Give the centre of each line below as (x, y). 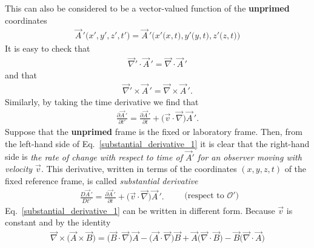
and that (21, 75)
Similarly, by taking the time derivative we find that (102, 102)
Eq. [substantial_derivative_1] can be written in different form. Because (140, 210)
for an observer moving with (249, 157)
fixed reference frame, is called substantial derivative (102, 180)
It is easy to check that (48, 48)
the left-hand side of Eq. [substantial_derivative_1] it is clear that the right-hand (157, 143)
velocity (19, 169)
